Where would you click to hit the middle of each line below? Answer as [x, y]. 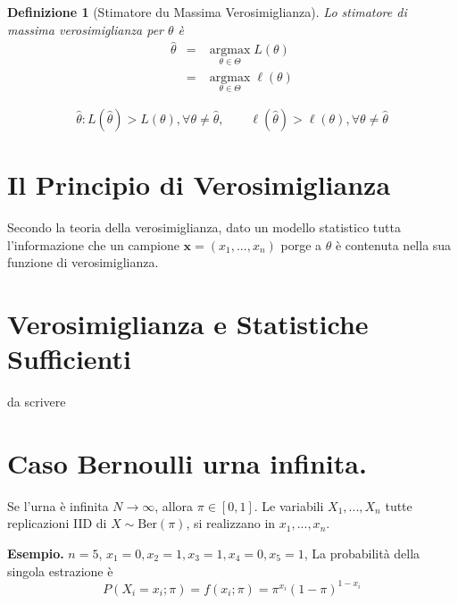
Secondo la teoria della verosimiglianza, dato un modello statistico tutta [204, 227]
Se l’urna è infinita [58, 505]
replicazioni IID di [57, 523]
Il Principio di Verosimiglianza [199, 185]
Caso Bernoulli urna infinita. [187, 462]
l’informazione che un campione [93, 244]
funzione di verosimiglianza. [83, 262]
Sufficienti [70, 359]
